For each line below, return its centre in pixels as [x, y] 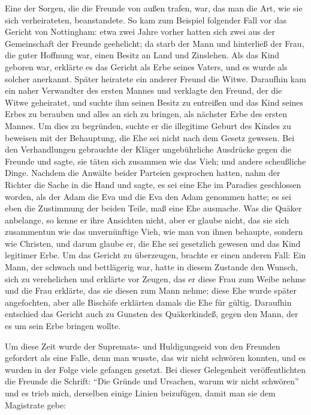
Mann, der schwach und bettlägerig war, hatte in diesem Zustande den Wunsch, [151, 267]
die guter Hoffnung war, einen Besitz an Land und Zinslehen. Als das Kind [142, 55]
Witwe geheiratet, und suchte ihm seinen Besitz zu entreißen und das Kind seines [154, 102]
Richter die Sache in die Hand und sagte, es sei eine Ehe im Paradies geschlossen [153, 184]
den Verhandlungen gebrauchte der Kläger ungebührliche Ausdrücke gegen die [148, 149]
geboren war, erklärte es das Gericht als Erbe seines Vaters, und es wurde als [146, 66]
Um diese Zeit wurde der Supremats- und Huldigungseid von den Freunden [143, 346]
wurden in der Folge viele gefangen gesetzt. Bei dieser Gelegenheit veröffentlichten [155, 369]
